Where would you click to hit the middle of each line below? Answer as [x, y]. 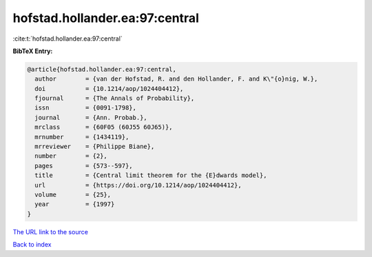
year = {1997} [75, 204]
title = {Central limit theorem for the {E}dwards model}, [151, 175]
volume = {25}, [73, 195]
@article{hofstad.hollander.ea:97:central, [102, 69]
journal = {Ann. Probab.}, [91, 117]
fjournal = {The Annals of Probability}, [115, 99]
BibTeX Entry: [33, 51]
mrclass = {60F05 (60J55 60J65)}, [104, 127]
